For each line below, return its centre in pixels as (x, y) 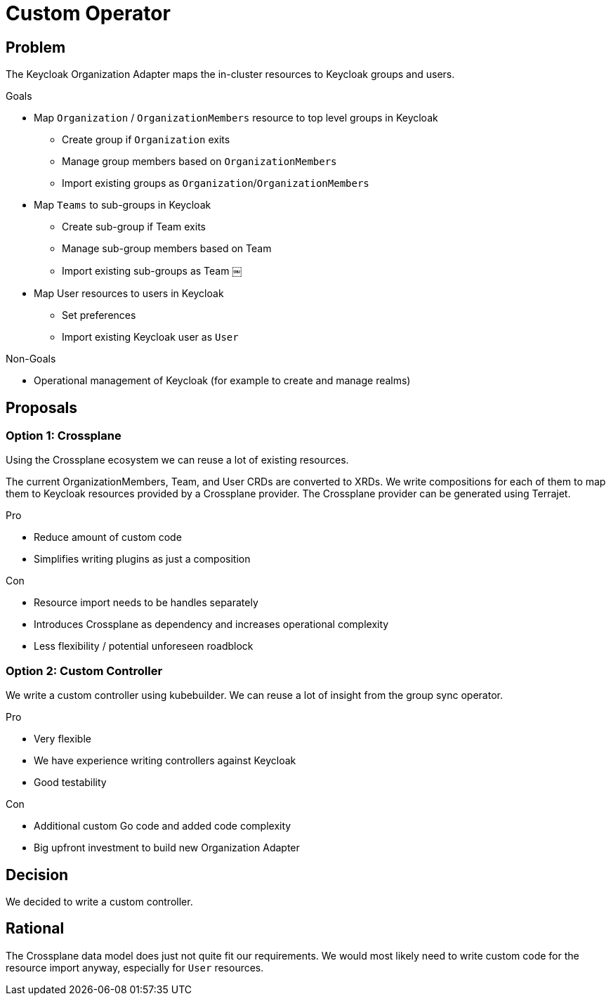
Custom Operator (88, 13)
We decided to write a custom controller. (99, 901)
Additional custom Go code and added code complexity (163, 826)
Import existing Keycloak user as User (150, 337)
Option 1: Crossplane (64, 436)
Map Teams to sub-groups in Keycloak (123, 205)
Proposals (42, 407)
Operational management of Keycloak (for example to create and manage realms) (222, 381)
